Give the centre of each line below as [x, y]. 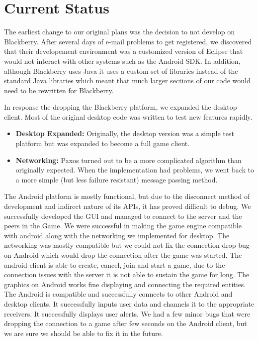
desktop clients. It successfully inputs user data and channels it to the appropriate [129, 303]
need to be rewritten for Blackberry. [59, 90]
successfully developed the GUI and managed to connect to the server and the [123, 216]
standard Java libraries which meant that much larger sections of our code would [127, 81]
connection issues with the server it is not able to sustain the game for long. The [127, 274]
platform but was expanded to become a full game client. [103, 143]
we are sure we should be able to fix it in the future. [84, 333]
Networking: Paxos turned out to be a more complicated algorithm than [129, 160]
